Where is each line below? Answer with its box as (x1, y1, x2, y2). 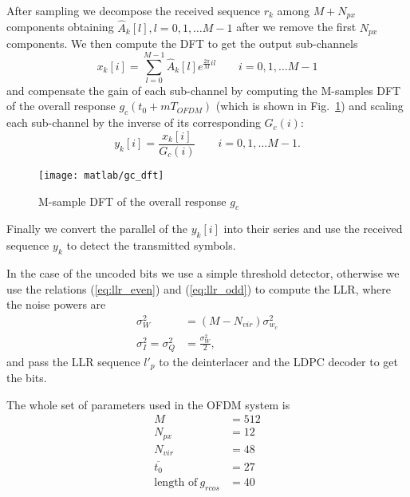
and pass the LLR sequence (6, 353, 140, 369)
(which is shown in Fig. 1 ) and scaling (215, 97, 404, 114)
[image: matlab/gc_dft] (38, 169, 164, 181)
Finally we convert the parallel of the (6, 220, 187, 237)
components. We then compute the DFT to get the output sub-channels (6, 35, 358, 52)
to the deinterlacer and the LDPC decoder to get (159, 353, 398, 369)
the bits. (6, 369, 47, 386)
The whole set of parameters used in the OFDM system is (6, 396, 290, 412)
